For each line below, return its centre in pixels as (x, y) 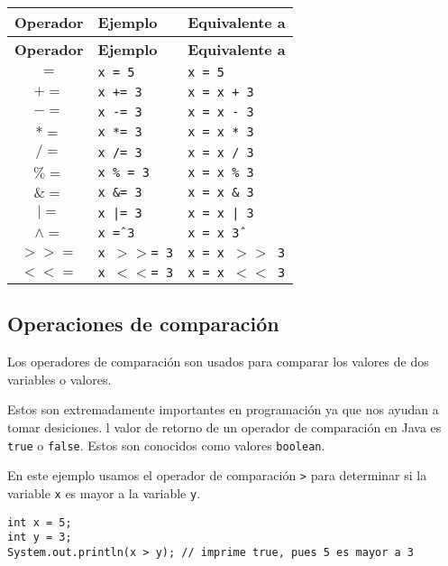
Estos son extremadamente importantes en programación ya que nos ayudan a (223, 409)
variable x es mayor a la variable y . (104, 492)
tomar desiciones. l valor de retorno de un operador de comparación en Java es (224, 427)
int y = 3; (40, 538)
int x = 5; (40, 522)
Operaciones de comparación (143, 324)
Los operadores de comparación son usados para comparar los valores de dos (218, 362)
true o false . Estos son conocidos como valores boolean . (166, 445)
